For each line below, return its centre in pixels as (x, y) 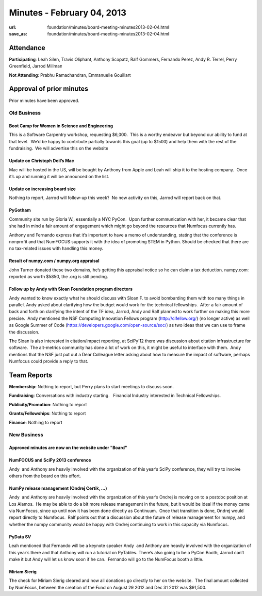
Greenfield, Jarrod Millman (36, 66)
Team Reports (31, 375)
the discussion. (24, 332)
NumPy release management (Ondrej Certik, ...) (58, 488)
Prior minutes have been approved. (44, 100)
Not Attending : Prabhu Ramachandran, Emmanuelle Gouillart (70, 75)
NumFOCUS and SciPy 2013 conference (50, 460)
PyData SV (20, 537)
